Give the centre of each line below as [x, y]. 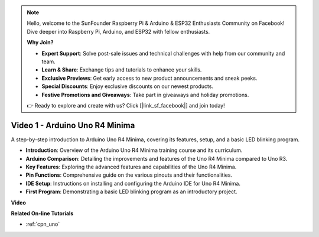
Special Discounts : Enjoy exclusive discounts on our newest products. [128, 86]
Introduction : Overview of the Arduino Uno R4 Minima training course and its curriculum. [134, 150]
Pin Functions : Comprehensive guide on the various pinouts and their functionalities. [129, 175]
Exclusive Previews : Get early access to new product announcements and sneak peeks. [149, 78]
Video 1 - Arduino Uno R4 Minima [73, 125]
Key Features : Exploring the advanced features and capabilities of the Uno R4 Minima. [131, 167]
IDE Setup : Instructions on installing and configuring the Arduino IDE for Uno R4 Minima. [133, 183]
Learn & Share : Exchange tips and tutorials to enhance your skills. [122, 70]
